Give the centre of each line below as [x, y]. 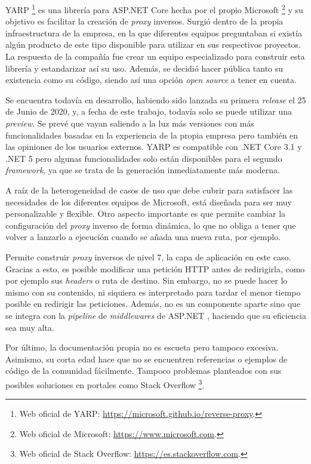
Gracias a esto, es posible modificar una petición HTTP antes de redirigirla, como [155, 268]
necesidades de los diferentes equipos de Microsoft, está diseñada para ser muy [149, 202]
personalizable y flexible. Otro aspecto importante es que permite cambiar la [146, 213]
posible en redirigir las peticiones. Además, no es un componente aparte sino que [153, 304]
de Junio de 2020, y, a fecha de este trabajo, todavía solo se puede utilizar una [149, 111]
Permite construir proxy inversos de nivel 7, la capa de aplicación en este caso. [148, 256]
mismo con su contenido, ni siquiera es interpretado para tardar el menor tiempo [153, 292]
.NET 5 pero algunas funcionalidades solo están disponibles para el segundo [144, 158]
